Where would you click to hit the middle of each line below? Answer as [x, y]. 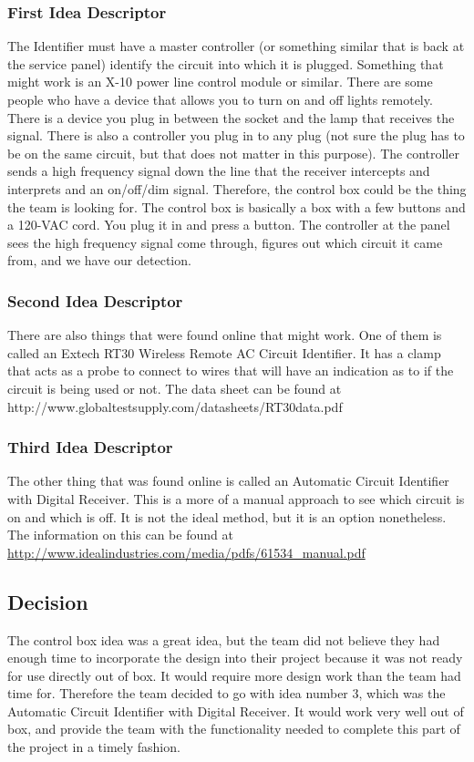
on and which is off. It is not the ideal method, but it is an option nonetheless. [227, 516]
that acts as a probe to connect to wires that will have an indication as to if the [231, 371]
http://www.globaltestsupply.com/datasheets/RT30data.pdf [175, 406]
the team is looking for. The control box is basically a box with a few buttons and [237, 206]
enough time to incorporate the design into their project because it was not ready [235, 658]
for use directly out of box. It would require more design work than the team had [234, 675]
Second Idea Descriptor [95, 300]
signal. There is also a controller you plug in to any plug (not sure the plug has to [236, 135]
